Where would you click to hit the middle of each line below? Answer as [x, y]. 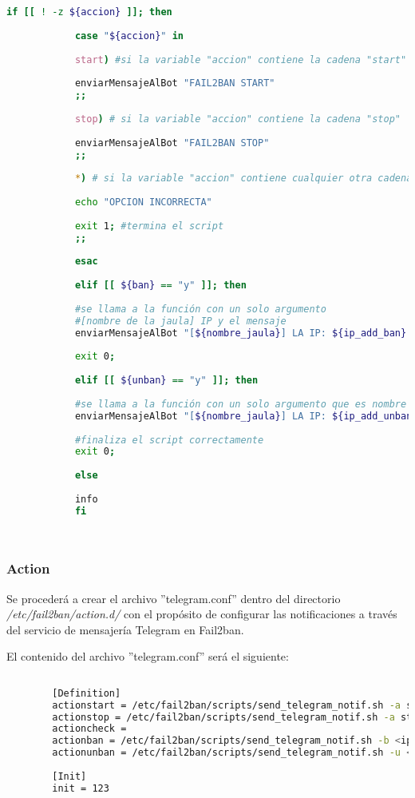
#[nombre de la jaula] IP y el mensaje [180, 321]
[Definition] [87, 693]
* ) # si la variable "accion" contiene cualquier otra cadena [243, 179]
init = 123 [81, 788]
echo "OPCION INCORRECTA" [143, 202]
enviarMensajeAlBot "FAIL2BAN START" [175, 83]
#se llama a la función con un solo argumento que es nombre [241, 404]
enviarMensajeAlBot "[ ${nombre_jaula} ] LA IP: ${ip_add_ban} [241, 333]
